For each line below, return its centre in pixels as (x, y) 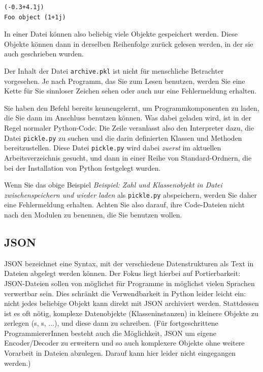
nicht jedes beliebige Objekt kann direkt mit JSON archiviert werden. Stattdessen (131, 303)
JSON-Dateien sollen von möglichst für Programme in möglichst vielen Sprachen (129, 283)
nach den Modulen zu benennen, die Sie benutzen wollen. (93, 214)
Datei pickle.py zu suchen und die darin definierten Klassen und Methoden (123, 137)
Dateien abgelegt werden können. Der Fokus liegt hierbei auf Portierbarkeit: (122, 273)
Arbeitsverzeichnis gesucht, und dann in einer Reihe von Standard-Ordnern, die (128, 157)
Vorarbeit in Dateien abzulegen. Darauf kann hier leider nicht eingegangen (120, 353)
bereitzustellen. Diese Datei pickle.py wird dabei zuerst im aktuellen (113, 148)
